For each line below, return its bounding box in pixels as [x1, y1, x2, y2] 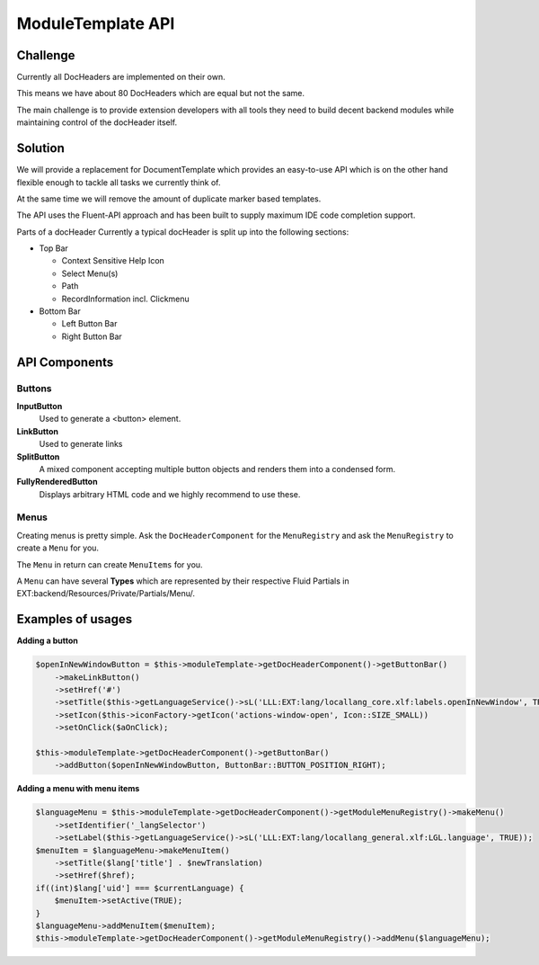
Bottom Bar [39, 306, 81, 317]
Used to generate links [39, 439, 123, 450]
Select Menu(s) [61, 268, 119, 279]
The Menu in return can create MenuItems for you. [16, 558, 203, 570]
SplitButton [16, 451, 60, 462]
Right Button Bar [61, 331, 123, 342]
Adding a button [16, 635, 78, 647]
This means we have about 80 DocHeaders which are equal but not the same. [16, 88, 305, 99]
